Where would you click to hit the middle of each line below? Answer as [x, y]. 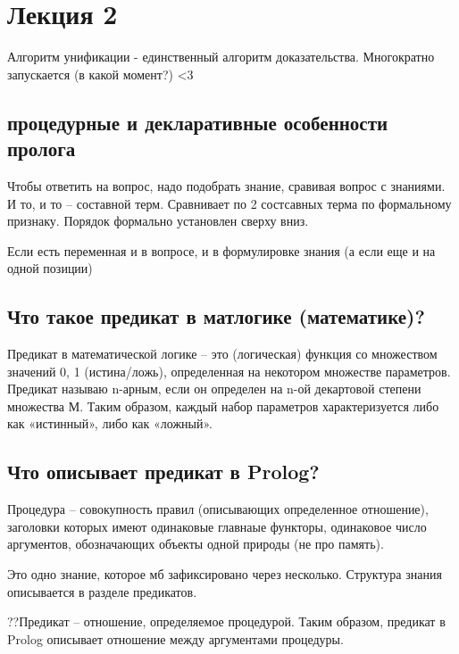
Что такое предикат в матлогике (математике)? [216, 316]
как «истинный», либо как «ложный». [110, 423]
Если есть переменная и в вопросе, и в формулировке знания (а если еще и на [221, 250]
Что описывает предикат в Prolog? [163, 472]
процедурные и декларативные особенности [198, 122]
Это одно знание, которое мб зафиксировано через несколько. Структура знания [225, 574]
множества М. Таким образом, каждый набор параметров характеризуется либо [223, 406]
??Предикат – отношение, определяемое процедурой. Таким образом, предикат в [226, 621]
